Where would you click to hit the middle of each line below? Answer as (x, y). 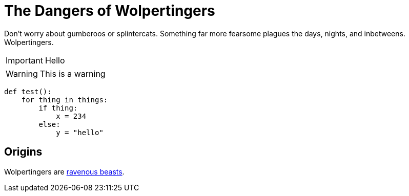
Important (24, 60)
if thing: (58, 108)
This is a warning (73, 73)
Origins (23, 152)
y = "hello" (80, 132)
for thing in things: (65, 100)
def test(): (28, 91)
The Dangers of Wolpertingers (110, 11)
